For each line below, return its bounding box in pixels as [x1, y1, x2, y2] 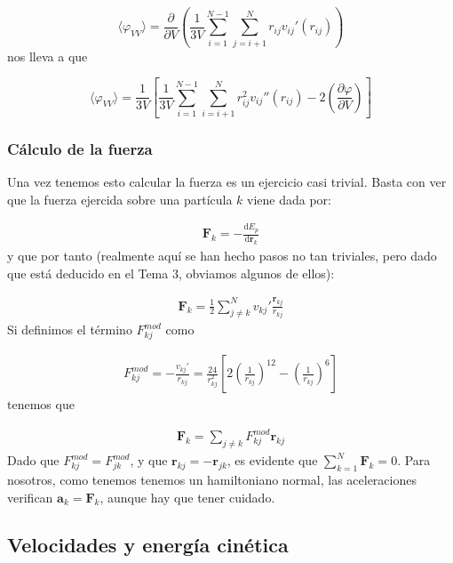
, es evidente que [226, 451, 318, 470]
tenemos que [7, 395, 75, 414]
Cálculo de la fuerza [7, 137, 153, 159]
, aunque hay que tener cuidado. [99, 487, 275, 506]
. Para [397, 451, 431, 470]
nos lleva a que [7, 46, 88, 65]
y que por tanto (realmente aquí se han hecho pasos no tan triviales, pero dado [7, 245, 437, 264]
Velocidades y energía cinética [7, 531, 289, 559]
